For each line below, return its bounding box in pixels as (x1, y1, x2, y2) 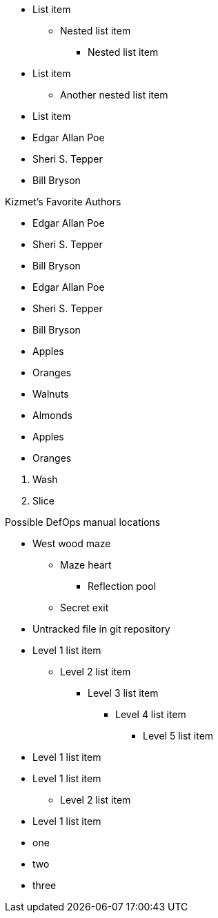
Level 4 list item (115, 708, 186, 720)
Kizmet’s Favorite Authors (5, 196, 121, 207)
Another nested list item (60, 89, 168, 101)
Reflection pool (88, 580, 157, 592)
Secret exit (60, 602, 109, 613)
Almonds (32, 409, 72, 421)
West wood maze (32, 538, 111, 549)
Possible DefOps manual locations (5, 516, 161, 528)
